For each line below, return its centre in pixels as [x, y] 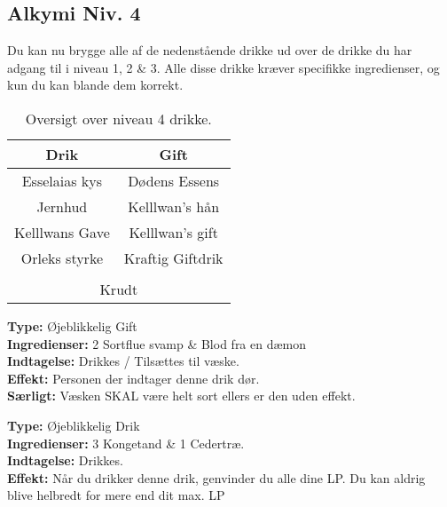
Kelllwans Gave [62, 232]
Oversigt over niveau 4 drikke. [118, 118]
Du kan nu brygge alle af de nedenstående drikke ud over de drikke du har [210, 50]
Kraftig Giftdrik [173, 257]
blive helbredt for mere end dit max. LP [116, 495]
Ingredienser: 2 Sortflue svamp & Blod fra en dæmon [157, 343]
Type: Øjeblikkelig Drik [74, 425]
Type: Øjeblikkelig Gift [72, 325]
